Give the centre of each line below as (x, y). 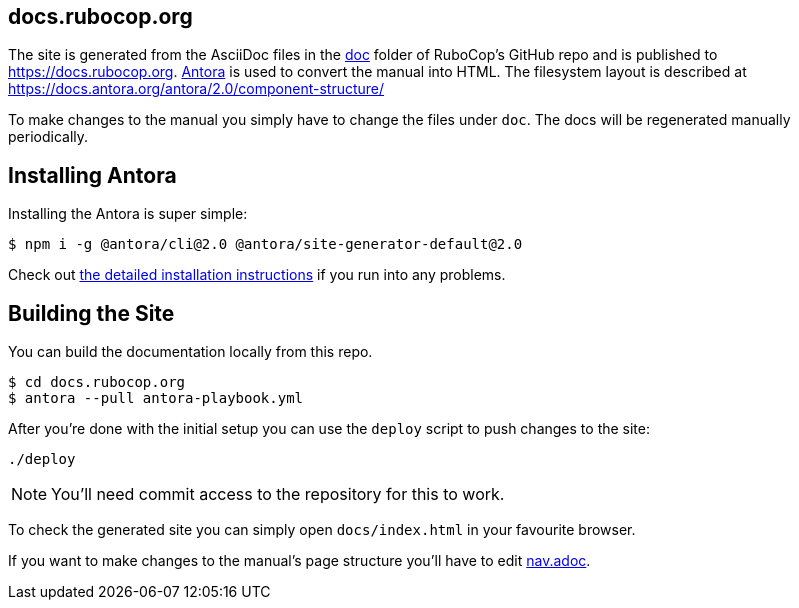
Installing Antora (92, 175)
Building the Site (91, 313)
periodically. (48, 137)
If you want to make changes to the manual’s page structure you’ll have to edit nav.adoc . (299, 561)
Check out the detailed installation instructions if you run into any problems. (257, 275)
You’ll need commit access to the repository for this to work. (278, 494)
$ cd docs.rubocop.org (97, 382)
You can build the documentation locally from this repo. (190, 352)
